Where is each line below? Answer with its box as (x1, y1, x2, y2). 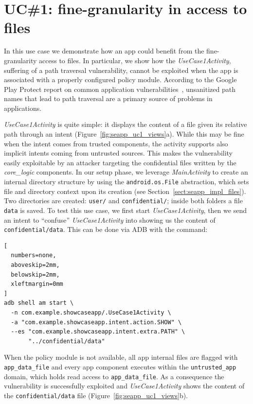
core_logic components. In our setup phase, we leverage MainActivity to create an (4, 167, 248, 177)
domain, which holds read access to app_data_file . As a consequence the (4, 371, 224, 381)
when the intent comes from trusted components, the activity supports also (4, 138, 228, 148)
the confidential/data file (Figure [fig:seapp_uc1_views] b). (4, 390, 188, 400)
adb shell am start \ (4, 299, 74, 307)
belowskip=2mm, (11, 271, 60, 278)
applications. (4, 103, 42, 113)
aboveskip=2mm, (11, 262, 60, 269)
